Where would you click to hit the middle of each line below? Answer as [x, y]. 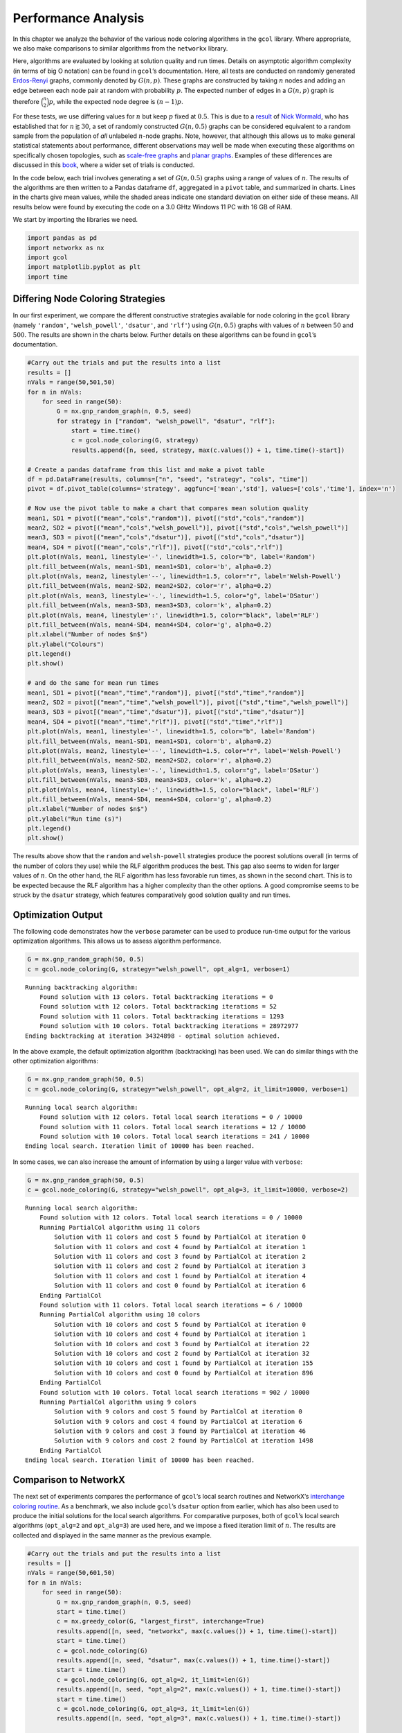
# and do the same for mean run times [93, 683]
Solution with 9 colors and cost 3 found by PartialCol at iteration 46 [180, 1431]
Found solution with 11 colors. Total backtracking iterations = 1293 [162, 1016]
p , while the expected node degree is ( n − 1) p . [116, 101]
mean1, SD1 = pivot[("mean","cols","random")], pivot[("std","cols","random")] [166, 518]
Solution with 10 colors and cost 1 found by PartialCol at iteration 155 [184, 1363]
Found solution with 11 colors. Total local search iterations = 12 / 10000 [173, 1127]
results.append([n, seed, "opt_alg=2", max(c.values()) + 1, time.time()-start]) [199, 1689]
